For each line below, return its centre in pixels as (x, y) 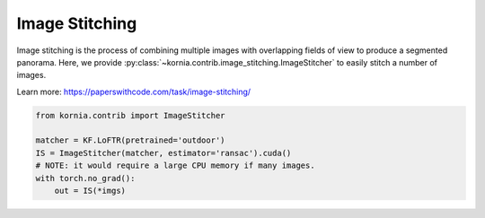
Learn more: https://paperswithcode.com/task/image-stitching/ (134, 92)
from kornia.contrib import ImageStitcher (130, 115)
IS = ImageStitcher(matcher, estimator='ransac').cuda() (163, 153)
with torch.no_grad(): (85, 178)
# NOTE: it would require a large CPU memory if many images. (175, 166)
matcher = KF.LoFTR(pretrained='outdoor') (130, 140)
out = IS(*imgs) (90, 191)
